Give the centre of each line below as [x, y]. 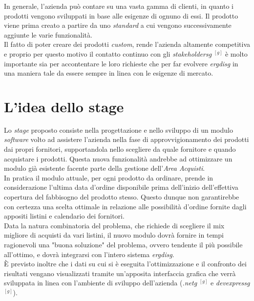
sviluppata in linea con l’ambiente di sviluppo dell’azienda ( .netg [101, 283]
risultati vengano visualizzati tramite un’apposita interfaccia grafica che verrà [120, 273]
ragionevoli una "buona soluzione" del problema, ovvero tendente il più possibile [123, 244]
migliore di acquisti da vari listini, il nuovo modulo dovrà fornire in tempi [114, 235]
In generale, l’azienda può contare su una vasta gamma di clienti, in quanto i [119, 6]
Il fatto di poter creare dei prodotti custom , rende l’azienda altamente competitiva [127, 44]
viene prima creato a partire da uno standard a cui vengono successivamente [118, 25]
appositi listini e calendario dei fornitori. [64, 216]
